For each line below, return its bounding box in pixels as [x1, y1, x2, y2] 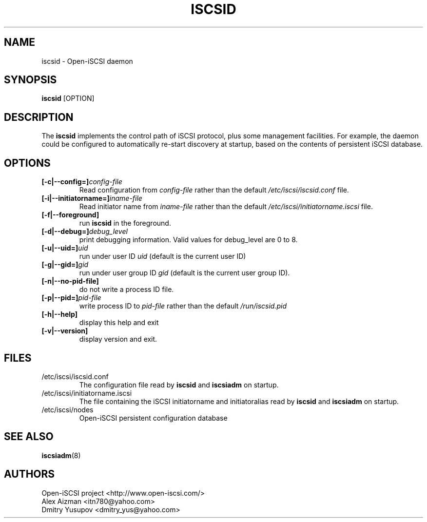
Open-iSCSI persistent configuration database [79, 413, 228, 422]
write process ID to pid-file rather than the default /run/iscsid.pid [79, 302, 287, 310]
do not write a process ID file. [79, 285, 174, 294]
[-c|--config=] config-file [41, 177, 122, 186]
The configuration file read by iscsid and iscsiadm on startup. [79, 380, 279, 389]
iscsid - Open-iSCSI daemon [41, 57, 133, 65]
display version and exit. [79, 335, 157, 344]
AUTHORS [4, 468, 55, 481]
